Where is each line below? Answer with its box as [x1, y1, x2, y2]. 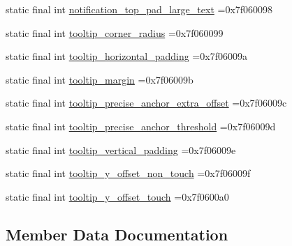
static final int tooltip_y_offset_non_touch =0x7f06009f [6, 166, 251, 180]
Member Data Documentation [6, 223, 228, 245]
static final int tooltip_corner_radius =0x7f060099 [6, 25, 224, 40]
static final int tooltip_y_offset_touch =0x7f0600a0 [6, 189, 229, 203]
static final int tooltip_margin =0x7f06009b [6, 72, 194, 86]
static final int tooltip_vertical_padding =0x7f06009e [6, 142, 236, 157]
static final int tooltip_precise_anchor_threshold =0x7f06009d [6, 118, 276, 133]
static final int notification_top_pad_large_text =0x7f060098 [6, 2, 273, 16]
